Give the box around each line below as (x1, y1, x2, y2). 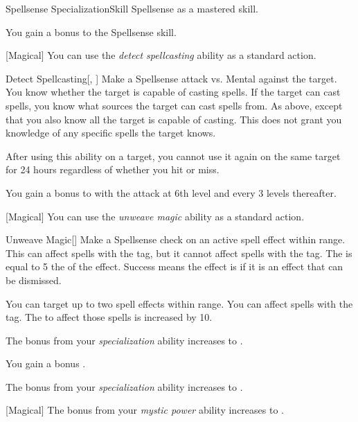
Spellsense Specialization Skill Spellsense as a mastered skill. (6, 1, 258, 15)
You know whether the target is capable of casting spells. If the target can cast (6, 85, 341, 99)
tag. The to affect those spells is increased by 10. (6, 310, 213, 324)
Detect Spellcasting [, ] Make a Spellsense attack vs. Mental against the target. (6, 71, 337, 85)
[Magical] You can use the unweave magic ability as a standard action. (6, 209, 305, 223)
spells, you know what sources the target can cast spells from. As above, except (6, 98, 343, 112)
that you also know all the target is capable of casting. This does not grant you (6, 112, 342, 126)
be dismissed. (6, 272, 62, 287)
